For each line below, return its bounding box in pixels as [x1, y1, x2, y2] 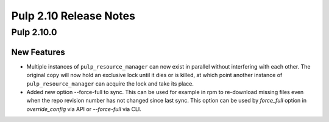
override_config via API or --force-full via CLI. [26, 105, 141, 112]
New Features [11, 47, 65, 57]
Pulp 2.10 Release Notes [11, 9, 135, 22]
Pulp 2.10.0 [11, 27, 57, 38]
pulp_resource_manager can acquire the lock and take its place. [26, 80, 194, 87]
